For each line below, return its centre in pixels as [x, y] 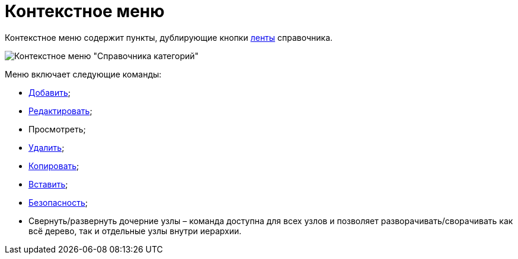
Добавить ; [50, 92]
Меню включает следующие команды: [83, 74]
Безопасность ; [58, 202]
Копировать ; [54, 166]
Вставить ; [48, 184]
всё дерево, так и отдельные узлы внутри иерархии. [135, 231]
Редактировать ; [60, 111]
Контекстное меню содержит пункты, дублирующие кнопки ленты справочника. [169, 37]
